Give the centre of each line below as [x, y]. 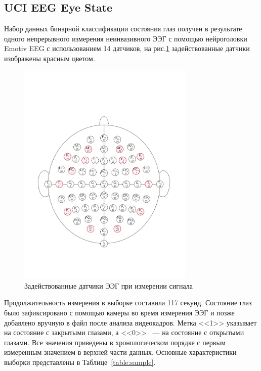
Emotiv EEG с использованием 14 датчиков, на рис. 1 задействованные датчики [127, 48]
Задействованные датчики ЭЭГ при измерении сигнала [109, 285]
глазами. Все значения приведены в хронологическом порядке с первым [115, 342]
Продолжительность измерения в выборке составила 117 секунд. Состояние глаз [128, 303]
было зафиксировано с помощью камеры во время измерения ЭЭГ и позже [119, 313]
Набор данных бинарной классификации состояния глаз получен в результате [123, 29]
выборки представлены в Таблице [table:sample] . [80, 362]
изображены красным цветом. [50, 58]
